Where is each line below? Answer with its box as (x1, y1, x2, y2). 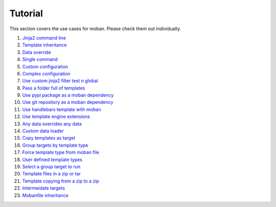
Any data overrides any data (22, 121, 82, 127)
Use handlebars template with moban (22, 106, 101, 112)
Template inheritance (22, 42, 67, 48)
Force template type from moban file (22, 149, 100, 155)
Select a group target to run (22, 164, 81, 170)
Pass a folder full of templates (22, 85, 85, 91)
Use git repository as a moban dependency (22, 99, 113, 105)
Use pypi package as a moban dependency (22, 92, 114, 98)
